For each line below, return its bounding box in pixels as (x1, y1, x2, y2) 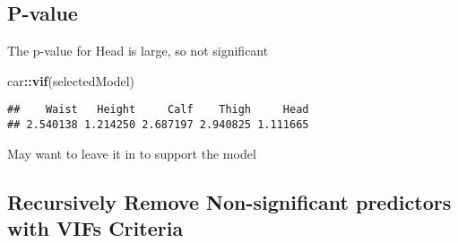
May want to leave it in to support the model (7, 143, 256, 162)
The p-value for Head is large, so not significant (7, 41, 269, 60)
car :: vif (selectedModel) (7, 71, 135, 90)
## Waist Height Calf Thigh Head (7, 103, 309, 117)
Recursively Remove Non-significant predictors (7, 187, 452, 215)
